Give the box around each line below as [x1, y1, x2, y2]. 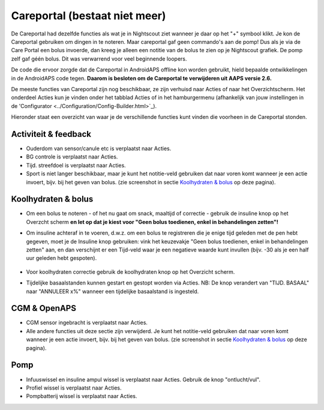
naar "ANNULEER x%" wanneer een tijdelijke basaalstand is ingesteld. [26, 288, 199, 295]
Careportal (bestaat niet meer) [11, 9, 166, 22]
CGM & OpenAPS [11, 303, 76, 313]
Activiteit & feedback [11, 129, 91, 139]
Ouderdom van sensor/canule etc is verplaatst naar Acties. [26, 145, 172, 152]
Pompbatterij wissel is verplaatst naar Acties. [26, 393, 137, 400]
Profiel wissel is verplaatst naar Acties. [26, 384, 122, 391]
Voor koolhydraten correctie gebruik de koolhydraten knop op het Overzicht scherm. [26, 268, 235, 276]
